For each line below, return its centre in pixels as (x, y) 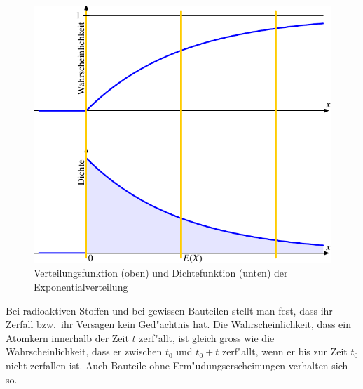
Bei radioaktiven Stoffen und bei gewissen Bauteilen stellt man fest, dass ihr (169, 310)
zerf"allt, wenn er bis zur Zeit (285, 351)
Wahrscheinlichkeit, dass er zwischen (84, 351)
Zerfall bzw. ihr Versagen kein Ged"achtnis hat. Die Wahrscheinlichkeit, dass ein (178, 324)
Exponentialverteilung (81, 287)
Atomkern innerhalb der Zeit (67, 337)
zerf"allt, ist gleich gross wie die (207, 337)
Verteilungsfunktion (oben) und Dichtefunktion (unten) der (161, 273)
